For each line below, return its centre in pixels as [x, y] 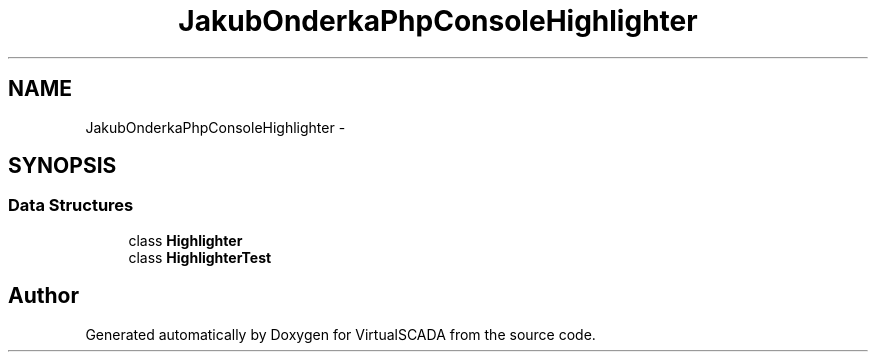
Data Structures [71, 205]
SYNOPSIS [62, 166]
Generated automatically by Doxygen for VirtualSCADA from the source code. [340, 334]
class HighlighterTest [200, 257]
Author [43, 296]
